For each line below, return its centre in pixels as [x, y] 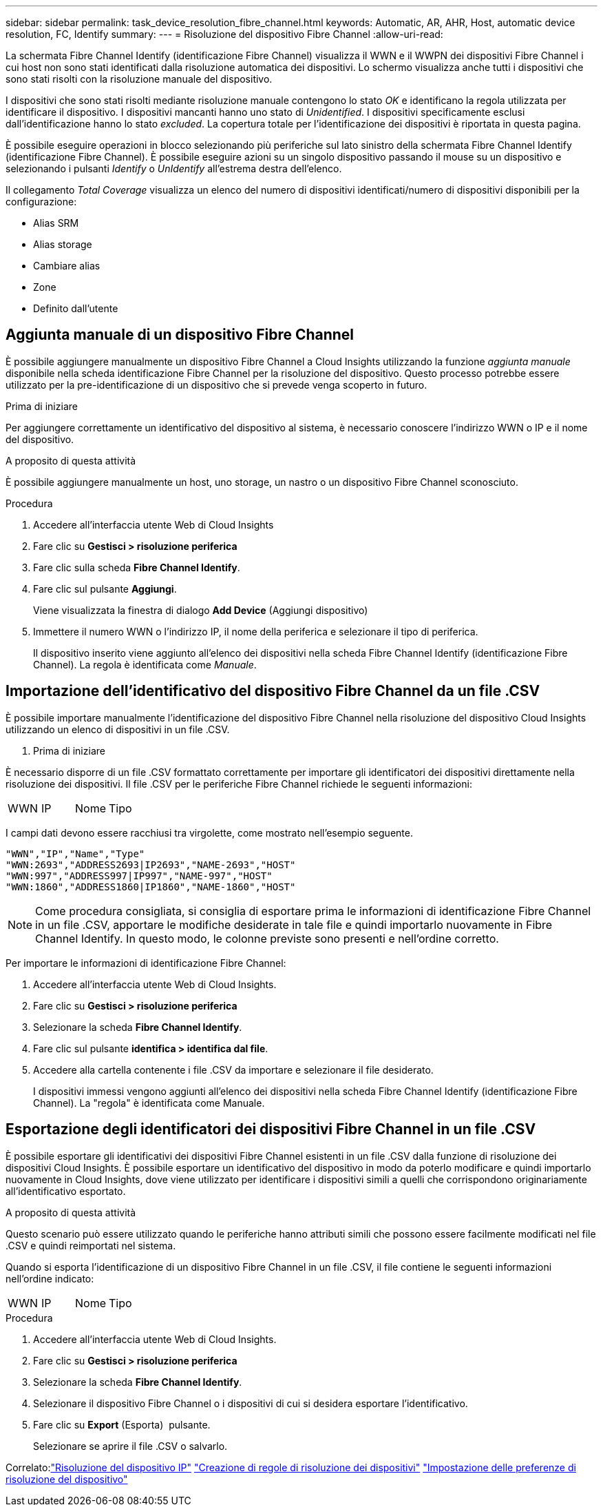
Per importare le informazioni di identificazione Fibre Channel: [146, 963]
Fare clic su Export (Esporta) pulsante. [122, 1424]
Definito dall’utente [76, 308]
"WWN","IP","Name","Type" [75, 853]
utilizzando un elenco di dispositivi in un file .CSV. [118, 729]
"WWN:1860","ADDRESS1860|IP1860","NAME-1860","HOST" [151, 887]
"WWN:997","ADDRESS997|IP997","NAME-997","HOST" [139, 876]
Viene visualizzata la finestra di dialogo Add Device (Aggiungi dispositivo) [201, 610]
